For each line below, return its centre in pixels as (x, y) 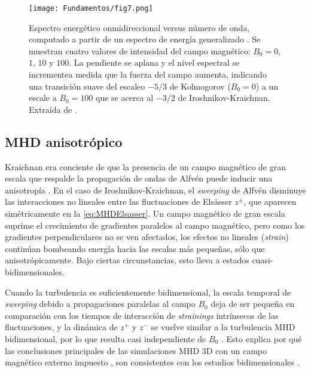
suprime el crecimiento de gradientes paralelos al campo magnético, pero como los (155, 225)
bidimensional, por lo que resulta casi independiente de (106, 338)
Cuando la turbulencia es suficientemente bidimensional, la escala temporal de (148, 292)
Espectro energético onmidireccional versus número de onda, (139, 27)
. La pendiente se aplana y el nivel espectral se (154, 62)
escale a (43, 98)
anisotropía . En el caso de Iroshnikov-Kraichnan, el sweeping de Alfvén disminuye (155, 190)
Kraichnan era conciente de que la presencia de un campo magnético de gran (145, 166)
